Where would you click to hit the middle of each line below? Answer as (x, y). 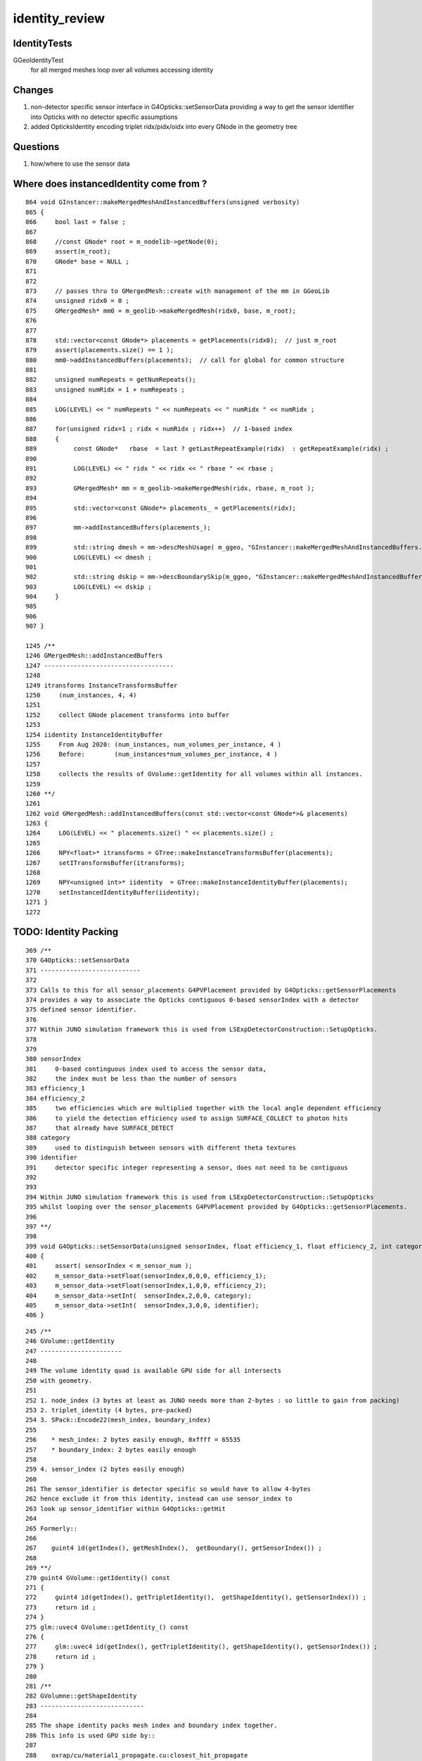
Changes (33, 91)
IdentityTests (43, 43)
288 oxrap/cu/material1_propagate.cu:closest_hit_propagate (137, 1755)
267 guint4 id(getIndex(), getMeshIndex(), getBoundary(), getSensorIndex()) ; (174, 1548)
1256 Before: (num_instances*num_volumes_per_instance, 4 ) (152, 754)
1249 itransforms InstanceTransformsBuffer (102, 685)
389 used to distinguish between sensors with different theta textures (161, 1147)
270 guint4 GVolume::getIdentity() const (98, 1578)
